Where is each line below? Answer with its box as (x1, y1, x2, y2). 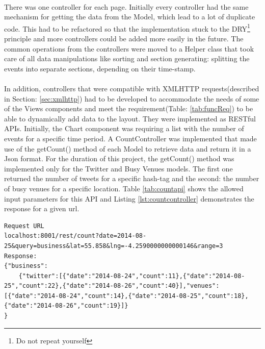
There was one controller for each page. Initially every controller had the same (4, 1, 249, 12)
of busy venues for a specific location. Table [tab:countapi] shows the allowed (4, 183, 244, 193)
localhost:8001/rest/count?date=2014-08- (4, 232, 147, 240)
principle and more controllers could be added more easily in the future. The (4, 33, 244, 44)
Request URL (4, 222, 44, 230)
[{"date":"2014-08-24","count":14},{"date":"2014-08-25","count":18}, (4, 292, 249, 300)
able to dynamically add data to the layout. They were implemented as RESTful (4, 113, 256, 123)
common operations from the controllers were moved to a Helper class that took (4, 43, 254, 54)
